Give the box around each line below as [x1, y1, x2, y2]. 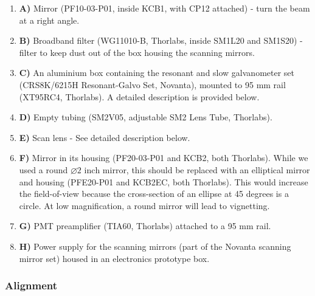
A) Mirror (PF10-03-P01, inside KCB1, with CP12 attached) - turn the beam [19, 2, 310, 14]
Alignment [5, 278, 58, 293]
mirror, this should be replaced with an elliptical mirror [102, 163, 310, 176]
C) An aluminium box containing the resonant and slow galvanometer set [19, 66, 295, 79]
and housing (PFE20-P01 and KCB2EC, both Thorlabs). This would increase [19, 175, 308, 188]
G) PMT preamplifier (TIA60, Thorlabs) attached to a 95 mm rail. [19, 219, 271, 232]
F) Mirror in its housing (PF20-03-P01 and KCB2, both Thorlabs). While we [19, 151, 308, 164]
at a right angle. [19, 13, 80, 26]
